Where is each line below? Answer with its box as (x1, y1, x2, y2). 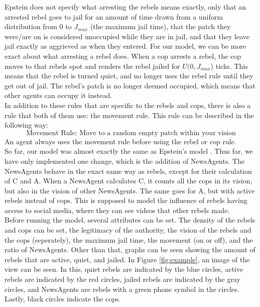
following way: (5, 120, 48, 130)
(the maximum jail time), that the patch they (90, 21, 231, 32)
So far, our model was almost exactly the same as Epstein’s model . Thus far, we (5, 146, 253, 156)
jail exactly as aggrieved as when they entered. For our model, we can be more (5, 41, 246, 51)
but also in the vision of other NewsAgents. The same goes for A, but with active (5, 185, 255, 195)
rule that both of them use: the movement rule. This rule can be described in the (5, 110, 254, 120)
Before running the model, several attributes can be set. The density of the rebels (5, 215, 255, 225)
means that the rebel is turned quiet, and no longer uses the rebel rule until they (5, 70, 253, 81)
